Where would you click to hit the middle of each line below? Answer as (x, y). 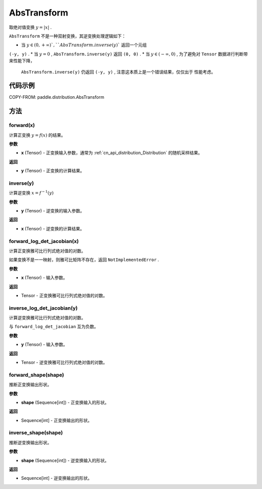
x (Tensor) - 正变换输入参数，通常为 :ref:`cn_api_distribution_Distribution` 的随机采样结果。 (112, 153)
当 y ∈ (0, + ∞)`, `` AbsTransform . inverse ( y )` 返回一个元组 (84, 45)
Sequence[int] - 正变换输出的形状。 (57, 420)
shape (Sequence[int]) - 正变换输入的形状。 (65, 402)
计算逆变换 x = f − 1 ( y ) (31, 193)
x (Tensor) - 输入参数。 (44, 278)
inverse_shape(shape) (36, 433)
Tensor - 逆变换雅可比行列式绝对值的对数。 (64, 363)
